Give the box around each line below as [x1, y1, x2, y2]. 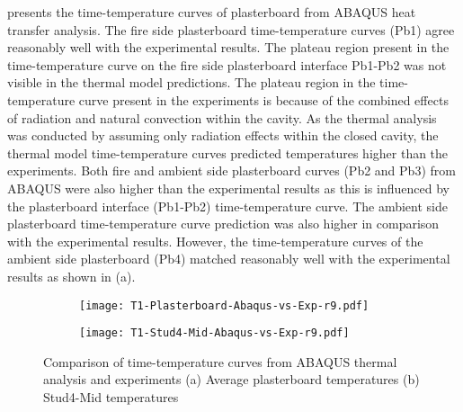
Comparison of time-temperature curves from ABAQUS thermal [43, 352, 397, 371]
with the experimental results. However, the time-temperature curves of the [7, 231, 423, 250]
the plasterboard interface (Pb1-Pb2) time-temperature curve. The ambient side [7, 196, 448, 215]
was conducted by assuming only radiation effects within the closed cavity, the [7, 126, 439, 145]
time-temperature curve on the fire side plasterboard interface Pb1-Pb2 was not [7, 55, 447, 74]
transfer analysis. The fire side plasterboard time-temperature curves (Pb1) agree [7, 20, 455, 39]
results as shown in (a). [7, 266, 136, 285]
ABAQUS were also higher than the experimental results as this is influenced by [7, 178, 450, 197]
